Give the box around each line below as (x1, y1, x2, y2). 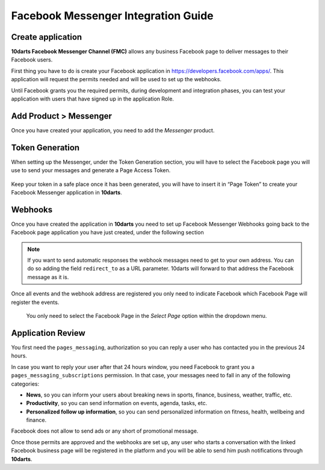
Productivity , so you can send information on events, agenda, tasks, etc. (26, 400, 208, 407)
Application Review (11, 328, 85, 338)
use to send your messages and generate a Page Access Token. (11, 167, 171, 174)
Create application (11, 32, 82, 42)
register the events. (11, 298, 60, 306)
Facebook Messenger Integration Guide (11, 9, 214, 22)
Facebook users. (11, 56, 53, 63)
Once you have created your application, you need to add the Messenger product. (11, 126, 215, 134)
